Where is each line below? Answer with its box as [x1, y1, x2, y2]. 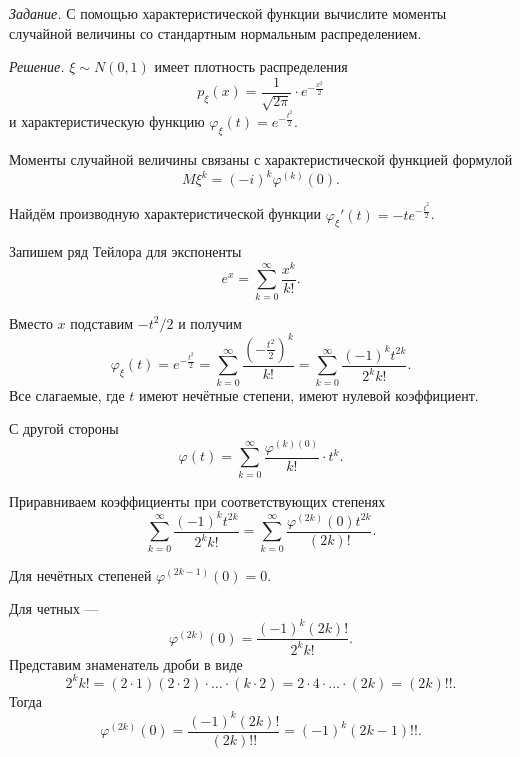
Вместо [9, 312, 53, 333]
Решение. [9, 56, 65, 77]
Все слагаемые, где [9, 384, 125, 405]
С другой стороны [9, 418, 119, 439]
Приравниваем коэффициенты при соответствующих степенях [9, 490, 386, 511]
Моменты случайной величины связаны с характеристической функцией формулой [9, 149, 513, 170]
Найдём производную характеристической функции [9, 203, 322, 224]
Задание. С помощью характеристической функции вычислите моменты [9, 3, 447, 23]
